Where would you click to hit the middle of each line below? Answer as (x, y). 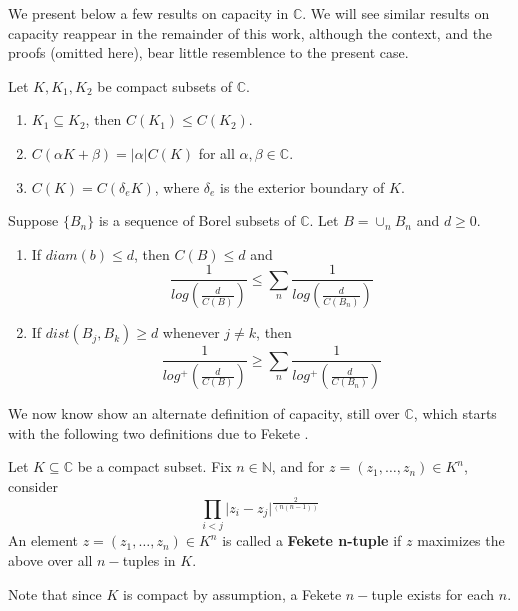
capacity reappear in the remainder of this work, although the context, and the (250, 32)
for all (216, 152)
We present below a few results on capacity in (148, 13)
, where (177, 186)
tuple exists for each (433, 593)
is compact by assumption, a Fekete (232, 593)
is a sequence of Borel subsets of (197, 220)
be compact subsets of (165, 85)
